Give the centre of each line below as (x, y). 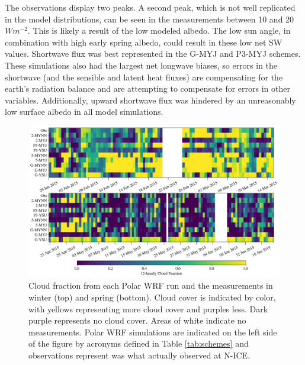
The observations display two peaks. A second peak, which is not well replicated (150, 7)
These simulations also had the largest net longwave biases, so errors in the (141, 65)
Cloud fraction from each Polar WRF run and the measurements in (151, 285)
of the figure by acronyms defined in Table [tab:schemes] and (139, 343)
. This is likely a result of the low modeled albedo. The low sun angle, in (159, 30)
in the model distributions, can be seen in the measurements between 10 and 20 (150, 19)
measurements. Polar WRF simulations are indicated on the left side (153, 332)
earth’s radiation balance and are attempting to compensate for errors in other (148, 88)
